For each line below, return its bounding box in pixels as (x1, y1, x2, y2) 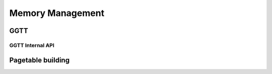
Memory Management (9, 7, 105, 18)
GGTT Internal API (9, 41, 55, 48)
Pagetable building (9, 55, 70, 64)
